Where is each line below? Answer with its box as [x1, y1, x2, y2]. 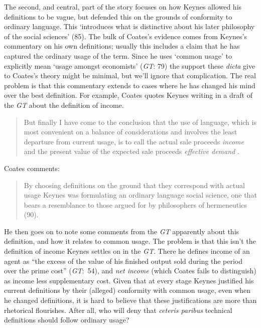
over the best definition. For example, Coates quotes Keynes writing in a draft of [4, 90, 252, 100]
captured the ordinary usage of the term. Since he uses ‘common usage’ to [4, 50, 232, 61]
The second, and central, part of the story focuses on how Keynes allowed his [4, 2, 242, 12]
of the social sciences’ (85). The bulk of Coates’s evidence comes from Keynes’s [4, 31, 247, 41]
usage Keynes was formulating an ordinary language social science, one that [24, 190, 257, 200]
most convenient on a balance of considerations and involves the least [24, 126, 237, 137]
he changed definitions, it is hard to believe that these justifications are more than [4, 295, 257, 305]
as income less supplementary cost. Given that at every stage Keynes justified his [4, 275, 254, 285]
